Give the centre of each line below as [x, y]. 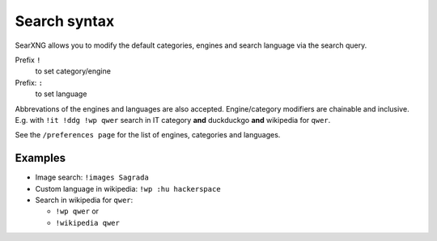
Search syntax [65, 21]
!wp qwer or [77, 211]
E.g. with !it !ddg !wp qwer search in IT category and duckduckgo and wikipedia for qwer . [173, 120]
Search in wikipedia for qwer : [84, 200]
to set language [61, 94]
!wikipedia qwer [88, 223]
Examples [40, 158]
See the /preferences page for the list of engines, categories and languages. [148, 135]
